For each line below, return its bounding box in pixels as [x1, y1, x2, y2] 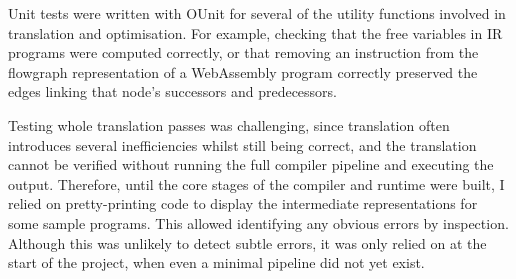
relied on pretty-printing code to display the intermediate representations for [8, 193, 478, 214]
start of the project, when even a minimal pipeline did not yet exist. [8, 252, 425, 273]
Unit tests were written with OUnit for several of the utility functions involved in [8, 3, 506, 23]
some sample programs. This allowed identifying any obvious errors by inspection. [8, 212, 509, 233]
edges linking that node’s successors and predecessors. [8, 81, 337, 102]
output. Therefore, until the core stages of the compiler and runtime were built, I [8, 173, 505, 194]
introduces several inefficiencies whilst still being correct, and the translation [8, 134, 477, 155]
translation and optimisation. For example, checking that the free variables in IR [8, 22, 503, 43]
